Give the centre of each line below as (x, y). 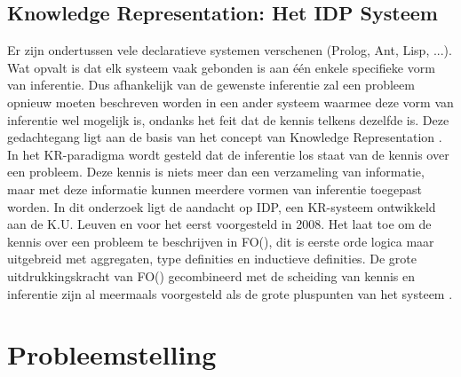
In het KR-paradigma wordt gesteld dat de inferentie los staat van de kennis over (228, 154)
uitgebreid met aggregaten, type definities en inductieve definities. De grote (212, 259)
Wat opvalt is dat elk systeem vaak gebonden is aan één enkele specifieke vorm (221, 67)
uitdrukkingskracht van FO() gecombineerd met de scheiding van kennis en (211, 275)
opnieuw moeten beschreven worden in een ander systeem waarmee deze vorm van (230, 102)
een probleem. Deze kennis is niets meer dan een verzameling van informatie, (216, 172)
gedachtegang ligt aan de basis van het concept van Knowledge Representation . (225, 137)
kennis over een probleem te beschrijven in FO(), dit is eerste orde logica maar (221, 241)
